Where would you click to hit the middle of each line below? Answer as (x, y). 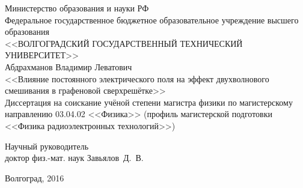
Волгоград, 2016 (35, 177)
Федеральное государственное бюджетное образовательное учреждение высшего (152, 20)
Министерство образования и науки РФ (77, 8)
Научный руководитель (47, 146)
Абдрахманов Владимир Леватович (69, 66)
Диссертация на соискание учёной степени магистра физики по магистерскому (149, 102)
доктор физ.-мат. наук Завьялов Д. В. (74, 158)
